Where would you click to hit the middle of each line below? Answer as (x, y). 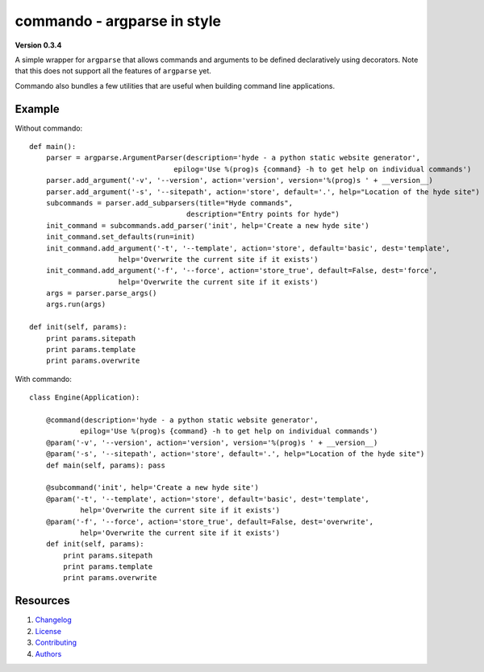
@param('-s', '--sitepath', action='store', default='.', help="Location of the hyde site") (235, 454)
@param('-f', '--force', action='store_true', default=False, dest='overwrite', (210, 521)
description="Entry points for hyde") (263, 214)
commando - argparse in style (118, 21)
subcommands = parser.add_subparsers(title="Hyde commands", (169, 203)
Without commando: (49, 128)
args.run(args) (76, 305)
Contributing (56, 643)
